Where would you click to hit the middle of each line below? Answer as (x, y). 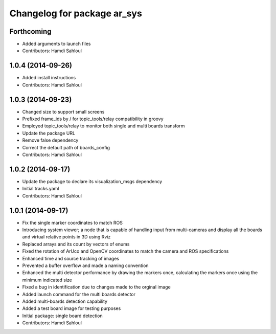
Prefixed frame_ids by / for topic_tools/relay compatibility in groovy (93, 119)
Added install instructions (49, 78)
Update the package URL (49, 133)
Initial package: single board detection (63, 316)
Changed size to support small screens (63, 112)
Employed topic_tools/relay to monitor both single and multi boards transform (103, 126)
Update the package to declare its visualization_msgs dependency (92, 181)
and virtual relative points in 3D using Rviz (66, 237)
